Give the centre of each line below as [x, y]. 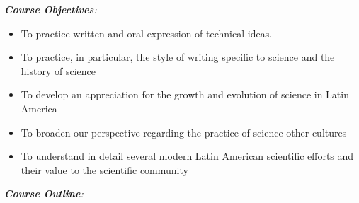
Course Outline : [44, 193]
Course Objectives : [51, 9]
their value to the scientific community [104, 169]
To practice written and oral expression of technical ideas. [147, 33]
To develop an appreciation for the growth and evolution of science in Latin [185, 94]
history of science [58, 70]
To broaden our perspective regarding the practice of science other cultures [184, 132]
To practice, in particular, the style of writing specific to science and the [178, 57]
